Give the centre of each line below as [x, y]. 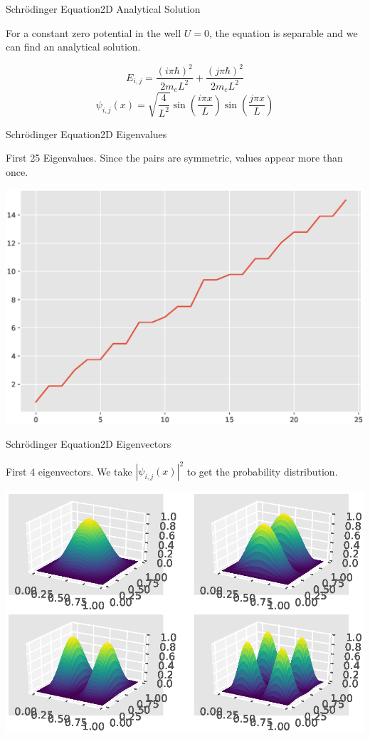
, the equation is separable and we [284, 32]
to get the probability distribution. [262, 471]
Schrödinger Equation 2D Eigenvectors [89, 444]
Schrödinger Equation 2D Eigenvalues [86, 133]
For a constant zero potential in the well [94, 32]
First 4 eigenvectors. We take [69, 471]
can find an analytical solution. [73, 47]
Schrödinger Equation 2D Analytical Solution [103, 9]
